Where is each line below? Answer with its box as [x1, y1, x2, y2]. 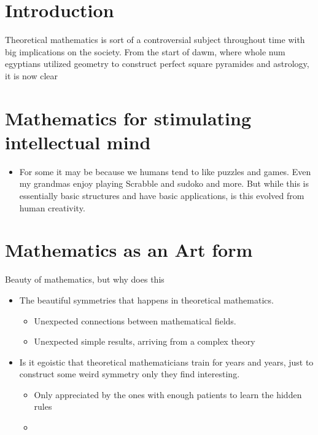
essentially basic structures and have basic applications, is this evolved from [19, 189, 304, 202]
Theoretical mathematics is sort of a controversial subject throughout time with [5, 33, 305, 46]
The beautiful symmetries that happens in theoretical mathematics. [19, 293, 274, 306]
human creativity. [19, 201, 85, 214]
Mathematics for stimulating [5, 105, 251, 130]
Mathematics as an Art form [5, 237, 253, 262]
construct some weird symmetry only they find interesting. [19, 367, 240, 380]
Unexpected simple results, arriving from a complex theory [34, 335, 255, 348]
